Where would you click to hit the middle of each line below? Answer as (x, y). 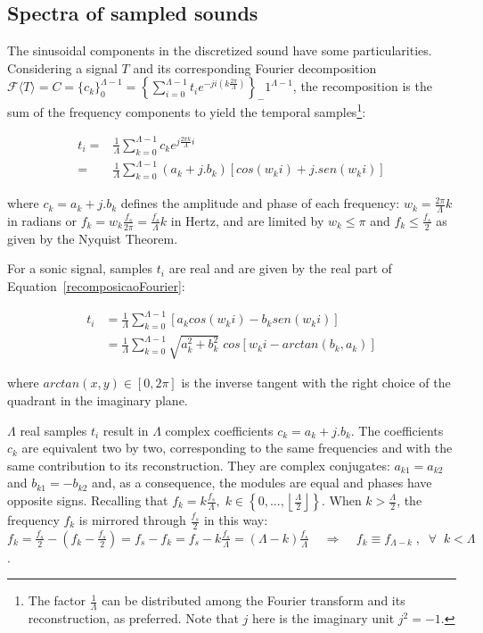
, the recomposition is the (362, 86)
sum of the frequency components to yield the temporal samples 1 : (187, 110)
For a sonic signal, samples (80, 268)
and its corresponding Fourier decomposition (255, 67)
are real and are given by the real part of (280, 268)
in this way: (236, 520)
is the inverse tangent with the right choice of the (316, 383)
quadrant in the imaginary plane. (98, 400)
